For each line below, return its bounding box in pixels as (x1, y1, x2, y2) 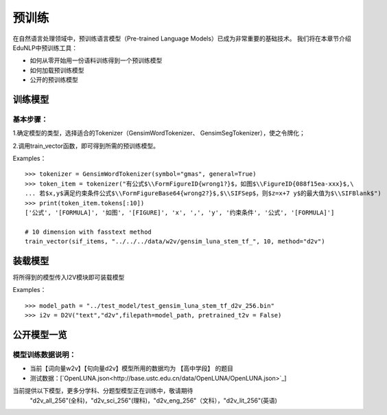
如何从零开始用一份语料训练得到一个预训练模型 (30, 56, 163, 65)
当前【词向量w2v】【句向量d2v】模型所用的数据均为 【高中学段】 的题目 (30, 364, 233, 372)
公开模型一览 (12, 329, 67, 341)
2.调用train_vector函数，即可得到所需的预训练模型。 (12, 142, 160, 150)
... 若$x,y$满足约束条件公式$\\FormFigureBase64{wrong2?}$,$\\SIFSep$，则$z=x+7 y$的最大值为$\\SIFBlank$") (25, 190, 382, 197)
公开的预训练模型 (30, 76, 78, 84)
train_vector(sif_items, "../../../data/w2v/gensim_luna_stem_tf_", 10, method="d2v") (25, 238, 325, 245)
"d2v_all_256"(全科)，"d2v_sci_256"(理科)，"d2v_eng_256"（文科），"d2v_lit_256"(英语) (30, 396, 278, 405)
